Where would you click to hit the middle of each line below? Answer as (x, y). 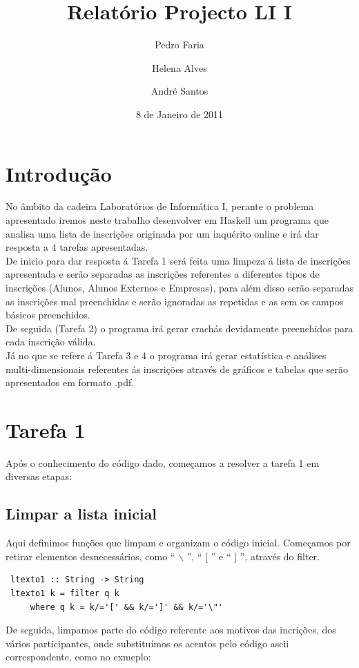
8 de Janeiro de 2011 (179, 114)
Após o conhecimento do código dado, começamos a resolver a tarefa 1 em (163, 462)
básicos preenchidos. (48, 315)
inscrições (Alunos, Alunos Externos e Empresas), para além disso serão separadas (179, 287)
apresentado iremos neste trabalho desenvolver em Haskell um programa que (167, 220)
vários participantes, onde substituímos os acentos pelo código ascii (147, 643)
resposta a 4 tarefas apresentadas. (77, 247)
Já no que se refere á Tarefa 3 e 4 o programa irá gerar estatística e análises (166, 355)
